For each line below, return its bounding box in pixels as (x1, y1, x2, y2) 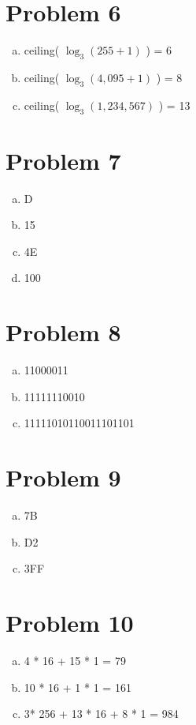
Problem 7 (6, 144, 121, 176)
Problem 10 (6, 607, 134, 639)
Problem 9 (6, 461, 121, 494)
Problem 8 (6, 316, 121, 348)
